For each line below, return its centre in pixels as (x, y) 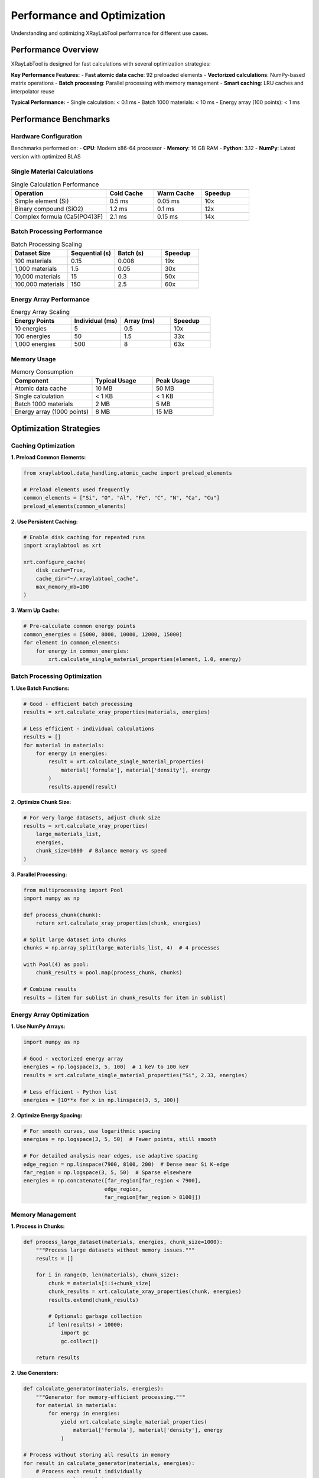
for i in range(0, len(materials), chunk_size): (108, 1275)
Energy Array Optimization (50, 1014)
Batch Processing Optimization (56, 676)
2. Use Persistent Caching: (44, 521)
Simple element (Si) (42, 201)
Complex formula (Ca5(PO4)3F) (59, 217)
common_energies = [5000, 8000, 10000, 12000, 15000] (103, 634)
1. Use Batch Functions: (40, 688)
